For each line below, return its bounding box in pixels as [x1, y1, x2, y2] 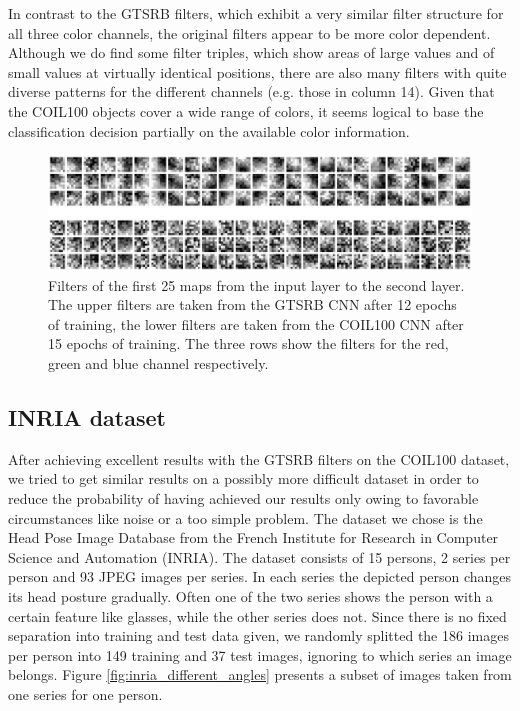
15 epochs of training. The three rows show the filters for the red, [48, 333, 449, 354]
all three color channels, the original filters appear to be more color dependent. [8, 22, 491, 43]
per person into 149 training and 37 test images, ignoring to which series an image [8, 644, 512, 665]
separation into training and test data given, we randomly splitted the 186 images [8, 625, 509, 646]
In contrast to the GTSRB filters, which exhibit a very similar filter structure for [8, 3, 504, 23]
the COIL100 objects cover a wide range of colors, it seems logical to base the [8, 100, 484, 121]
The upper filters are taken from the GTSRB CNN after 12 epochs [48, 294, 457, 315]
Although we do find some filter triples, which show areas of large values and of [8, 42, 495, 63]
